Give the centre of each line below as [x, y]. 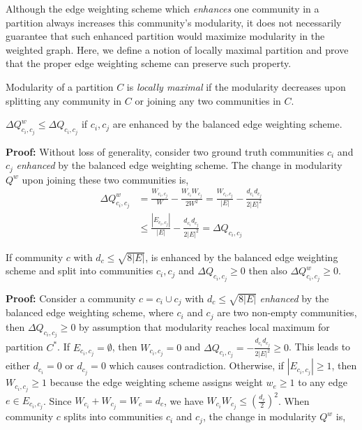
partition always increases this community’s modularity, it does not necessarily [174, 22]
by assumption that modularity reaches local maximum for [204, 326]
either [18, 365]
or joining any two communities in [208, 100]
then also [268, 270]
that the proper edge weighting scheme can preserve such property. [149, 63]
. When [294, 400]
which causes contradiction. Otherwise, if [196, 365]
